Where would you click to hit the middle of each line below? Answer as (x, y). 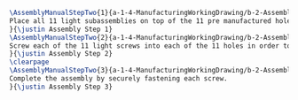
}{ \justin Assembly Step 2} (61, 54)
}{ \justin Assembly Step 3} (61, 87)
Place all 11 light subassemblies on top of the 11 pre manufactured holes (152, 21)
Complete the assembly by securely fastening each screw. (118, 79)
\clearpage (29, 62)
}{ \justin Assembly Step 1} (61, 29)
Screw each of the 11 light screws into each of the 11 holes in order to (150, 46)
